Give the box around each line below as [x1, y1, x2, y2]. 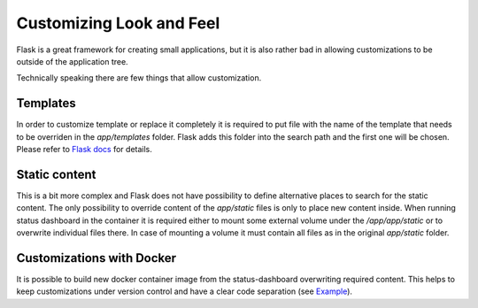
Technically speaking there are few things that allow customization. [16, 73, 262, 83]
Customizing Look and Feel [16, 13, 220, 33]
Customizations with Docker [16, 250, 177, 266]
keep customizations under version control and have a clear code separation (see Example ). [16, 286, 353, 296]
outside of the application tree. [16, 56, 128, 66]
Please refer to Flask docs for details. [16, 144, 152, 155]
